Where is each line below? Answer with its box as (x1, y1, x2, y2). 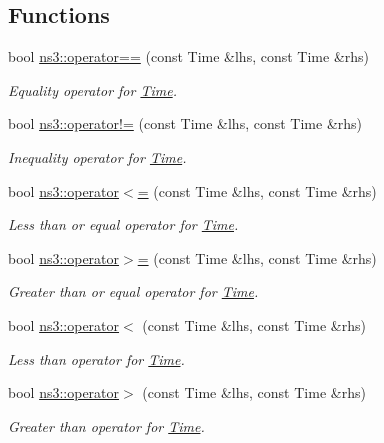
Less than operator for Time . (8, 348, 185, 369)
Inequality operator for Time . (8, 146, 187, 167)
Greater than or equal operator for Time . (8, 281, 259, 302)
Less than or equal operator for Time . (8, 214, 239, 235)
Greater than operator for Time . (8, 415, 205, 436)
